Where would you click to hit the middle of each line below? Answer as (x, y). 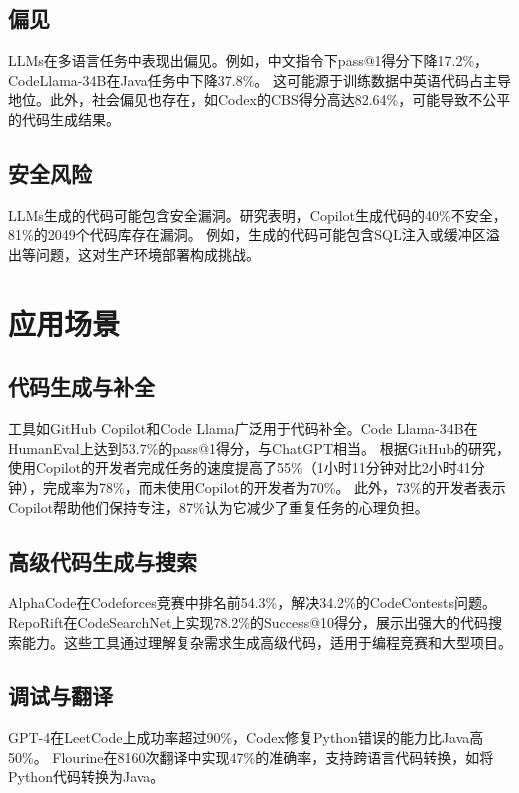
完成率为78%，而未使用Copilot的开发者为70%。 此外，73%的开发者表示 (274, 486)
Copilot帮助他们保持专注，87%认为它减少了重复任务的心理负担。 (218, 506)
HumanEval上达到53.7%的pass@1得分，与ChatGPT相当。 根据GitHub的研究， (259, 447)
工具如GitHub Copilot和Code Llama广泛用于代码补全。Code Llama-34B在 (243, 428)
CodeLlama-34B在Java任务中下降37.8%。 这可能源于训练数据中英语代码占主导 (260, 79)
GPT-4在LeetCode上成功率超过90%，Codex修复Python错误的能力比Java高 (246, 737)
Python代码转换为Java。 (86, 776)
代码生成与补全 (81, 386)
